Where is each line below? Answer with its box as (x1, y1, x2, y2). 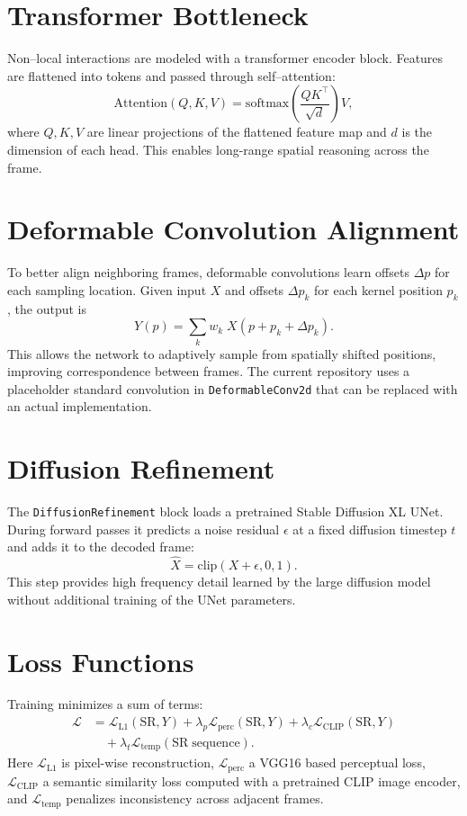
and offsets (225, 280, 284, 299)
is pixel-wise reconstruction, (61, 753, 214, 772)
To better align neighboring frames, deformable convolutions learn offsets (7, 263, 409, 282)
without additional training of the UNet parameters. (7, 589, 296, 608)
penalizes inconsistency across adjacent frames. (66, 789, 324, 808)
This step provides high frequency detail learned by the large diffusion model (7, 572, 431, 591)
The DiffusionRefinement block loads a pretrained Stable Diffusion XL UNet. (7, 502, 444, 521)
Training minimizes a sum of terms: (7, 695, 203, 713)
